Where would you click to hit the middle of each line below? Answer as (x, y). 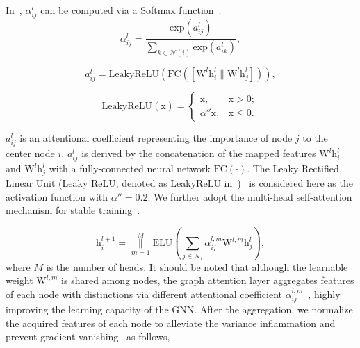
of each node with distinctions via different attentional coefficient (144, 293)
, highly (324, 293)
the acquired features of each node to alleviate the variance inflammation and (171, 323)
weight (19, 280)
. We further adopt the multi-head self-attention (250, 196)
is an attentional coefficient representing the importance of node (156, 138)
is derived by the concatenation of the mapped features (199, 153)
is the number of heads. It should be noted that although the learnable (197, 266)
